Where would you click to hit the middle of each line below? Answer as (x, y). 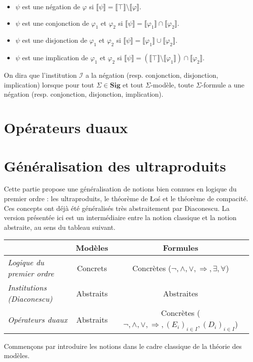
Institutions (27, 288)
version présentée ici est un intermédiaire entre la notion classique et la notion (120, 217)
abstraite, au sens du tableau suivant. (60, 227)
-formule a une (223, 84)
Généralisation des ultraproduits (115, 165)
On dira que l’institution (40, 75)
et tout (133, 84)
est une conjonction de (55, 23)
